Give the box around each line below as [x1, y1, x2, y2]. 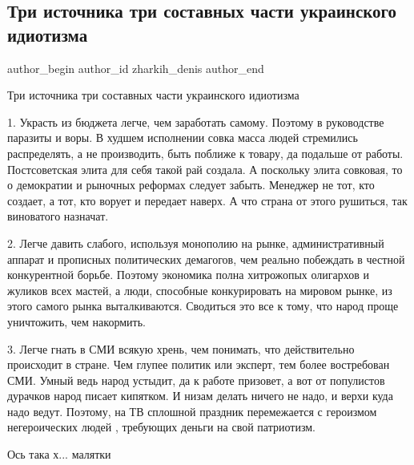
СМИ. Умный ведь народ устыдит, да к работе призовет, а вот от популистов [7, 371, 385, 388]
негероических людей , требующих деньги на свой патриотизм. [7, 418, 316, 435]
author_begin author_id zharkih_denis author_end [7, 59, 264, 76]
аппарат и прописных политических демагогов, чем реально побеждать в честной [7, 250, 405, 267]
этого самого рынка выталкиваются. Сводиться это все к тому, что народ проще [7, 297, 399, 314]
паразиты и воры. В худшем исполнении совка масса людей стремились [7, 129, 358, 146]
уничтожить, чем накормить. [7, 313, 146, 330]
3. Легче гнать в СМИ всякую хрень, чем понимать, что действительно [7, 340, 355, 357]
